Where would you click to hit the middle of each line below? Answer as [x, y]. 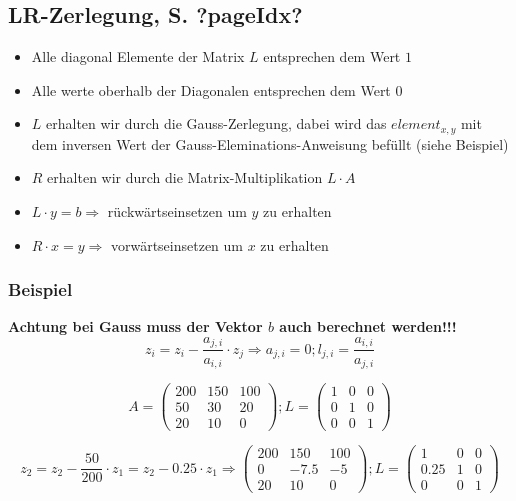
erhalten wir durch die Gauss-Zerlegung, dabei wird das [216, 123]
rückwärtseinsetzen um [177, 211]
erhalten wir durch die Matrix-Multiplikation [185, 177]
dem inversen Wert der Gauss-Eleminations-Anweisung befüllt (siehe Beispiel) [270, 143]
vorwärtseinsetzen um [176, 244]
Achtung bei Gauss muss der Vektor [135, 326]
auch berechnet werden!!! [368, 326]
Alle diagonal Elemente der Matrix [138, 56]
